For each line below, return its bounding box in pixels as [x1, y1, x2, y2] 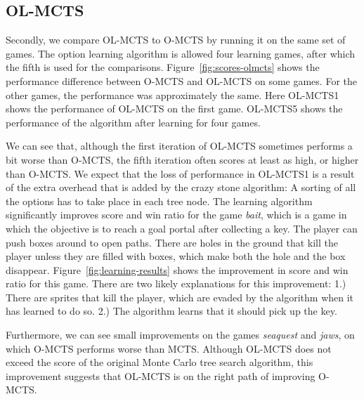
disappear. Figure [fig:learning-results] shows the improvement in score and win [6, 262, 349, 277]
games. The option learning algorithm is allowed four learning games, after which [6, 46, 356, 60]
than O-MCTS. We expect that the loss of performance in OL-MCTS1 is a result [6, 166, 355, 181]
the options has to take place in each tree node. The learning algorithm [6, 193, 313, 208]
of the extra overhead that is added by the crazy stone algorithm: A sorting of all [6, 180, 356, 195]
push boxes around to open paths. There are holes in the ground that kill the [6, 235, 339, 249]
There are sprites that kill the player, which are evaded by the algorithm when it [6, 289, 354, 304]
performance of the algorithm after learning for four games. [6, 115, 261, 129]
